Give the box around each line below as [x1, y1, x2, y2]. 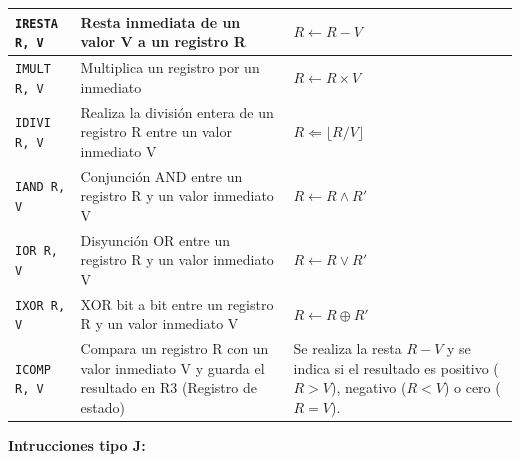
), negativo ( [330, 377, 407, 398]
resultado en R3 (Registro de [80, 377, 257, 398]
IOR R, [15, 244, 58, 259]
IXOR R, [15, 298, 66, 313]
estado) [80, 397, 125, 418]
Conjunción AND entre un [80, 165, 243, 186]
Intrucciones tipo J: [8, 435, 146, 456]
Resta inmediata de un [80, 11, 241, 32]
